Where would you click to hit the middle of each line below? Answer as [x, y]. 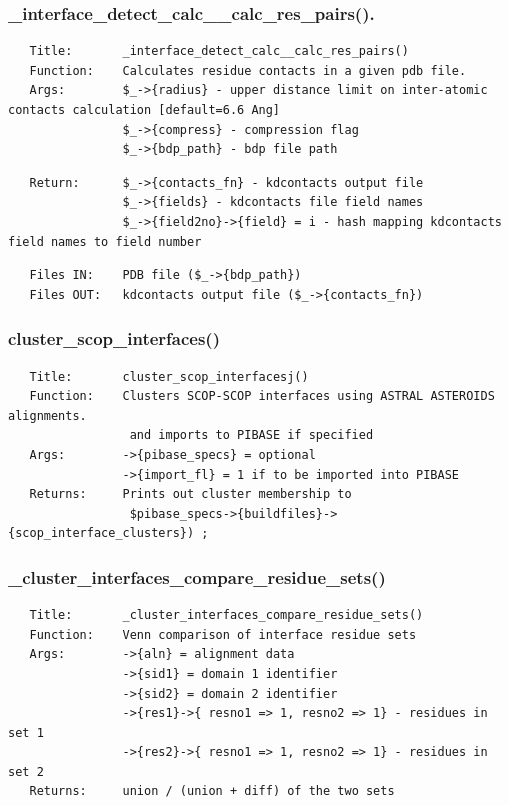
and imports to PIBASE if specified [251, 435]
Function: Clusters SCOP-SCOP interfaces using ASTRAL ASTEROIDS [262, 396]
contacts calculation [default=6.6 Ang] [144, 110]
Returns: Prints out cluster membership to [190, 494]
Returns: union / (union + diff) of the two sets [212, 791]
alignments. [47, 415]
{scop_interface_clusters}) [101, 533]
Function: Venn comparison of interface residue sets [223, 634]
